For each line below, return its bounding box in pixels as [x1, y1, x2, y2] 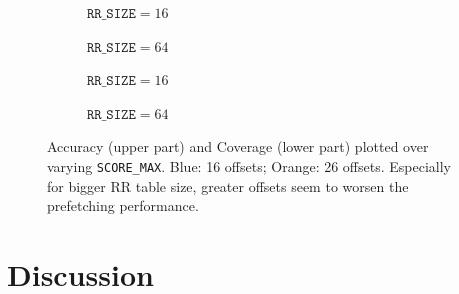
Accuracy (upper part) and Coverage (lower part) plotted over [47, 136, 429, 157]
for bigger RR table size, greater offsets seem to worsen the [47, 175, 409, 196]
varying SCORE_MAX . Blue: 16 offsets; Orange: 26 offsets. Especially [47, 155, 451, 176]
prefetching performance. [47, 195, 199, 216]
